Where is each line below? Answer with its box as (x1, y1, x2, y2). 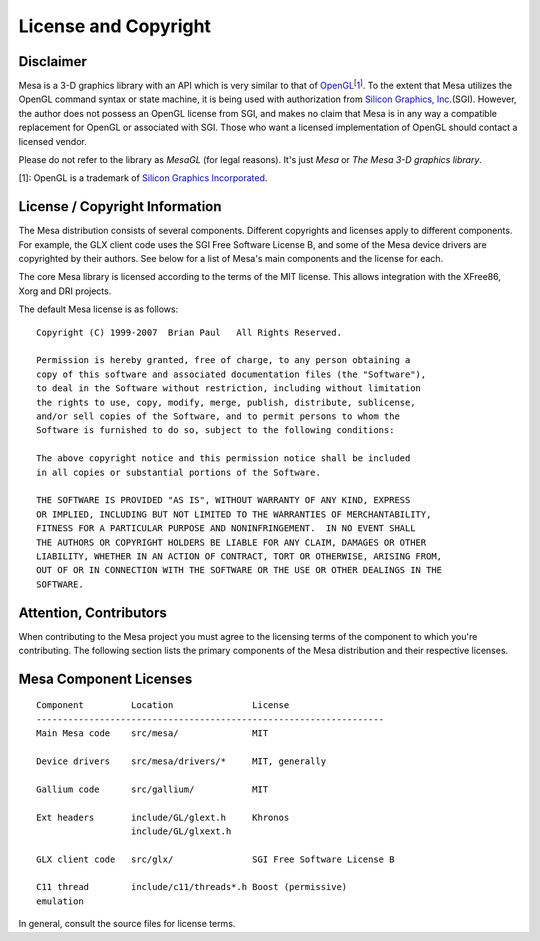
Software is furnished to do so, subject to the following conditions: (36, 425, 395, 436)
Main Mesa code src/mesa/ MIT (36, 728, 269, 739)
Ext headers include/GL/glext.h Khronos (36, 811, 290, 823)
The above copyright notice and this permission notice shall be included (36, 453, 411, 464)
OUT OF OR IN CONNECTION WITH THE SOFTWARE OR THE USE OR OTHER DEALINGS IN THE (36, 565, 443, 576)
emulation (36, 895, 84, 907)
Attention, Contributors (18, 604, 167, 621)
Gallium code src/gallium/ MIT (36, 783, 269, 795)
